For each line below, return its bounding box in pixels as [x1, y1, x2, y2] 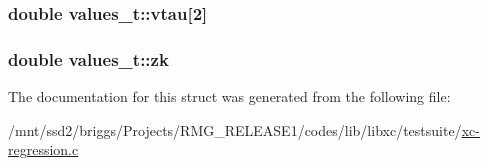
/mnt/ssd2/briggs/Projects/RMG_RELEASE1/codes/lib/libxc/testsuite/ [8, 119, 462, 140]
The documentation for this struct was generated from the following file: [8, 86, 451, 107]
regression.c [8, 139, 79, 160]
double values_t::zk [8, 46, 169, 71]
